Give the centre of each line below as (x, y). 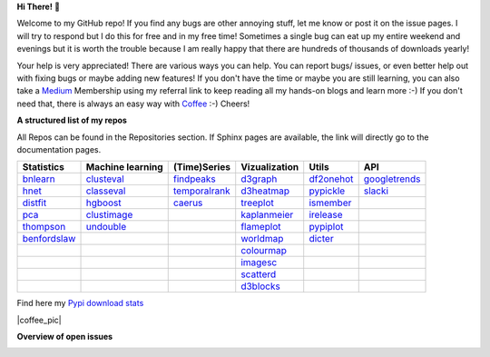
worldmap (262, 239)
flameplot (261, 227)
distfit (34, 203)
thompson (44, 227)
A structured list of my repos (72, 120)
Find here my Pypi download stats (80, 303)
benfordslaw (49, 239)
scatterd (259, 274)
